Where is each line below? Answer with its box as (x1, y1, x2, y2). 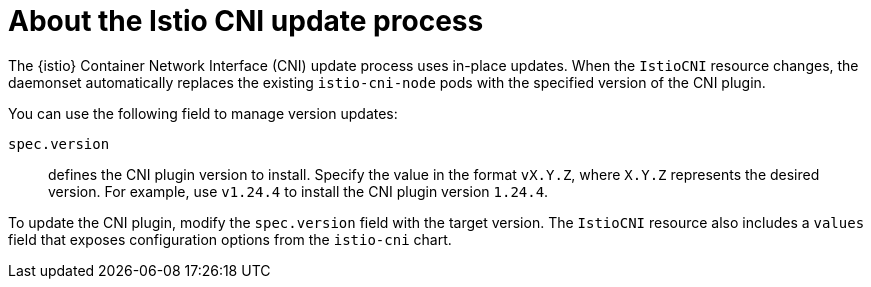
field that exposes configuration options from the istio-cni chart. (8, 230, 452, 248)
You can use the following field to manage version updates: (8, 104, 398, 122)
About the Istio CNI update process (8, 4, 484, 38)
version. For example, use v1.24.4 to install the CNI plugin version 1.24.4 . (48, 182, 549, 200)
